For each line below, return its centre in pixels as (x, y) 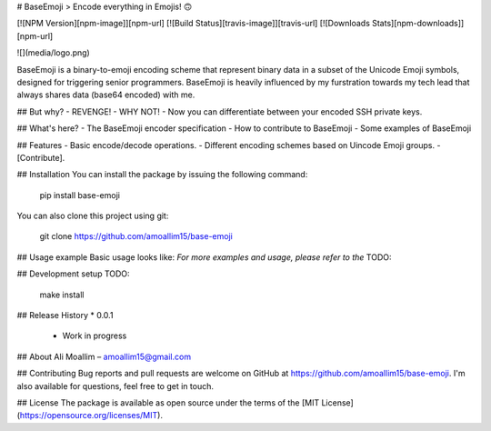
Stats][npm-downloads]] (418, 24)
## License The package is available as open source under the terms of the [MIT (168, 402)
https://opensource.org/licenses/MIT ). (91, 416)
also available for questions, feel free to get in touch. (115, 386)
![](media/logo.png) (53, 53)
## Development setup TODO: (74, 274)
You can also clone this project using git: (93, 216)
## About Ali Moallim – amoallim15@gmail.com (104, 356)
